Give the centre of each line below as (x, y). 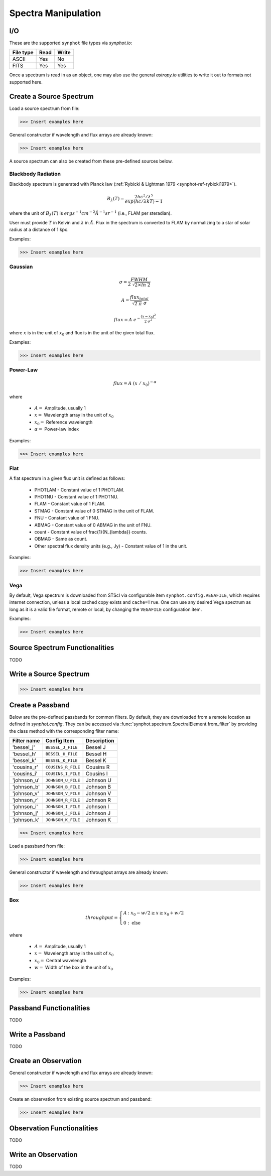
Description (100, 741)
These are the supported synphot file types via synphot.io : (71, 43)
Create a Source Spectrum (51, 96)
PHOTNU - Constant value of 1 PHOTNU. (77, 497)
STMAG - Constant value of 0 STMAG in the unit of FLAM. (94, 511)
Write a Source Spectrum (49, 674)
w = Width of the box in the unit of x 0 (74, 968)
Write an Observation (43, 1155)
